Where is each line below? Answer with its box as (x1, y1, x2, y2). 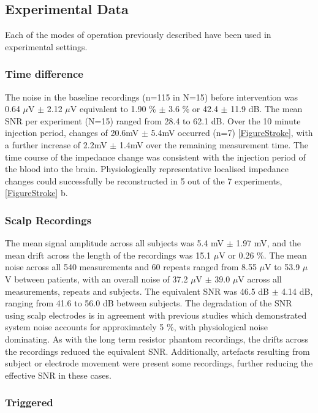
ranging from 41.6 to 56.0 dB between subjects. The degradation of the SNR (5, 297, 292, 309)
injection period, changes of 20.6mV (5, 126, 139, 139)
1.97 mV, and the (236, 237, 301, 249)
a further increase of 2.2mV (5, 138, 107, 151)
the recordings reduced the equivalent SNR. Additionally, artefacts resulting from (5, 344, 310, 357)
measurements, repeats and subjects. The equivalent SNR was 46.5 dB (5, 284, 269, 297)
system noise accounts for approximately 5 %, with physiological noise (5, 320, 268, 333)
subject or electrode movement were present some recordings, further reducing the (5, 357, 313, 369)
